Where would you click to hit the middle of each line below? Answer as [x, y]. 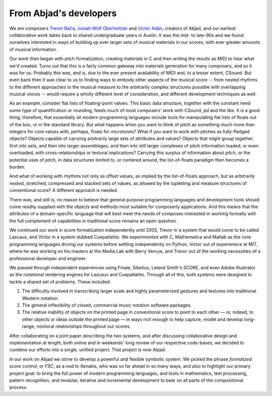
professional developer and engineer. [48, 258]
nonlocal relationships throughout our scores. [84, 326]
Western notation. [40, 298]
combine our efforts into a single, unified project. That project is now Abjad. [88, 350]
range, [29, 326]
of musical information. [33, 49]
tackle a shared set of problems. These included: [60, 282]
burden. [17, 167]
